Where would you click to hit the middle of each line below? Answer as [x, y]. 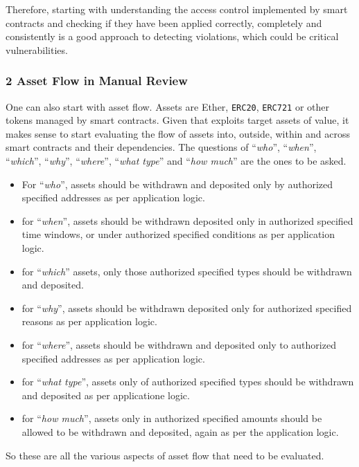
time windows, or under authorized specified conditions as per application [178, 234]
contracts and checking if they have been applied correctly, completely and [164, 22]
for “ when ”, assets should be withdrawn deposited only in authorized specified [187, 220]
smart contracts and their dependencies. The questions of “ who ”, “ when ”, [161, 147]
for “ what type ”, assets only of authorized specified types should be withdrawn [188, 382]
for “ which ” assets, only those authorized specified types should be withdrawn [187, 271]
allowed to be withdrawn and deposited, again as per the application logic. [180, 431]
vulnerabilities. [37, 49]
